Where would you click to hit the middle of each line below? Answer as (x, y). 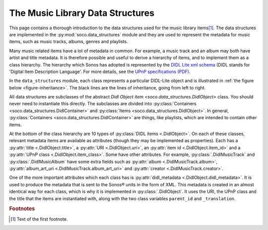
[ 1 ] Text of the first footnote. (39, 219)
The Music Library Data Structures (82, 13)
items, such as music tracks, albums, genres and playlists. (69, 42)
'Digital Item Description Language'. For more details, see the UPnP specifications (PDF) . (100, 72)
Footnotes (22, 209)
